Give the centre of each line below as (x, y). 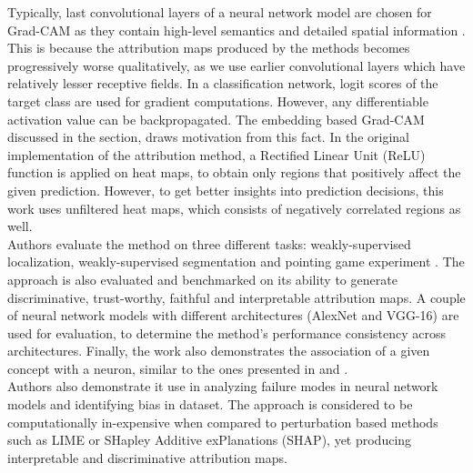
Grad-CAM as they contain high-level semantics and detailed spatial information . (236, 30)
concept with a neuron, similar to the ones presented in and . (178, 368)
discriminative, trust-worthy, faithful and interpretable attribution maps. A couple (236, 297)
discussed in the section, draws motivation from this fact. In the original (208, 137)
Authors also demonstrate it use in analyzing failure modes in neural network (223, 386)
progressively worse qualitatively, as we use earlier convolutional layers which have (236, 65)
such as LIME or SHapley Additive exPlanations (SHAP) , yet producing (210, 440)
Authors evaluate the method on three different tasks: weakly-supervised (209, 243)
